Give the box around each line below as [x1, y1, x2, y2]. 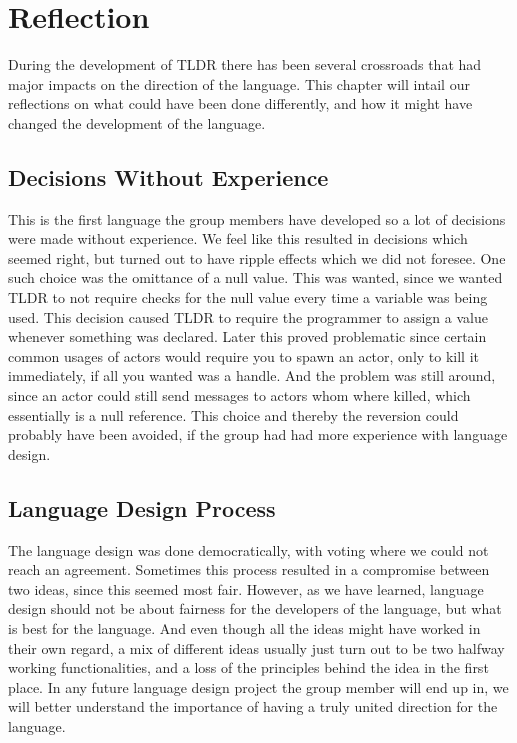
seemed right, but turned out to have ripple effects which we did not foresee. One [8, 247, 506, 268]
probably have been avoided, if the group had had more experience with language [8, 424, 508, 445]
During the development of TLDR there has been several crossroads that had [8, 54, 482, 75]
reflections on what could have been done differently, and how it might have [8, 93, 473, 114]
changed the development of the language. [8, 112, 266, 133]
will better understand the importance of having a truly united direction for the [8, 696, 498, 717]
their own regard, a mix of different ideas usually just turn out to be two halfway [8, 637, 505, 658]
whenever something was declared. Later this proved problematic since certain [8, 326, 487, 347]
